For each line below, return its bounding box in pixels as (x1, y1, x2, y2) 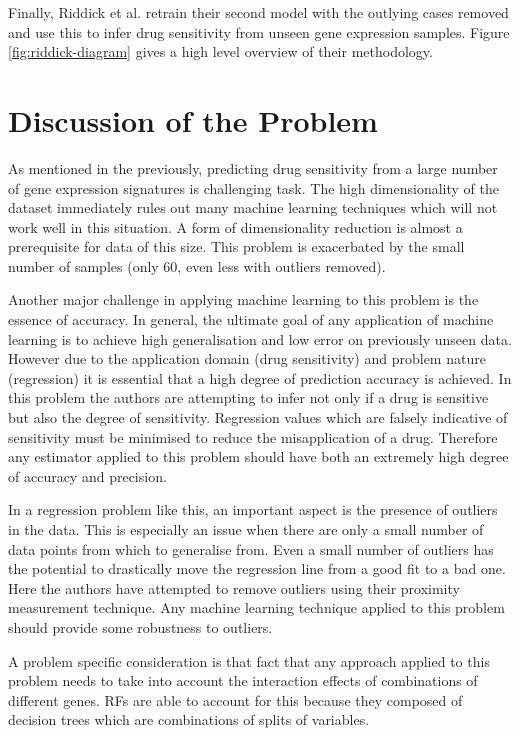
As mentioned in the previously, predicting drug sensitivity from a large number (8, 157, 498, 178)
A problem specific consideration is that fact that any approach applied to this (8, 650, 490, 671)
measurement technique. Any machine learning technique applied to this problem (8, 597, 505, 618)
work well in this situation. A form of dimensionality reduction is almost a (8, 216, 463, 237)
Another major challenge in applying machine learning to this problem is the (8, 289, 479, 310)
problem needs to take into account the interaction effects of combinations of (8, 670, 478, 691)
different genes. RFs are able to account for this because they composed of (8, 689, 463, 710)
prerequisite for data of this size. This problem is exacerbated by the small (8, 236, 465, 257)
